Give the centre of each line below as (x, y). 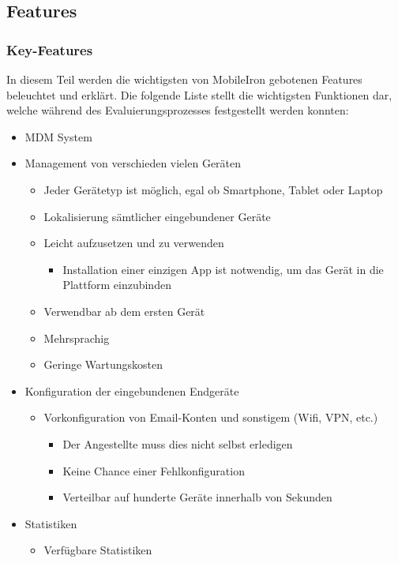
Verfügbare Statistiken (98, 550)
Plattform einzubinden (117, 285)
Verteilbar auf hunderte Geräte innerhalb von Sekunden (197, 497)
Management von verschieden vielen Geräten (133, 163)
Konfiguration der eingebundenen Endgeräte (132, 390)
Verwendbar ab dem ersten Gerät (124, 311)
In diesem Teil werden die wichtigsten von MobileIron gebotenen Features (184, 79)
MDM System (58, 136)
